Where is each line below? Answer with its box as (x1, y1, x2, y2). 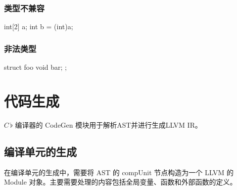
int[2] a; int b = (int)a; (4, 21, 73, 32)
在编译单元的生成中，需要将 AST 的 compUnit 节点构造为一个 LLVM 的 (4, 167, 234, 177)
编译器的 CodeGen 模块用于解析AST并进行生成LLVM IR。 (15, 119, 202, 130)
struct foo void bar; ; (4, 62, 67, 72)
